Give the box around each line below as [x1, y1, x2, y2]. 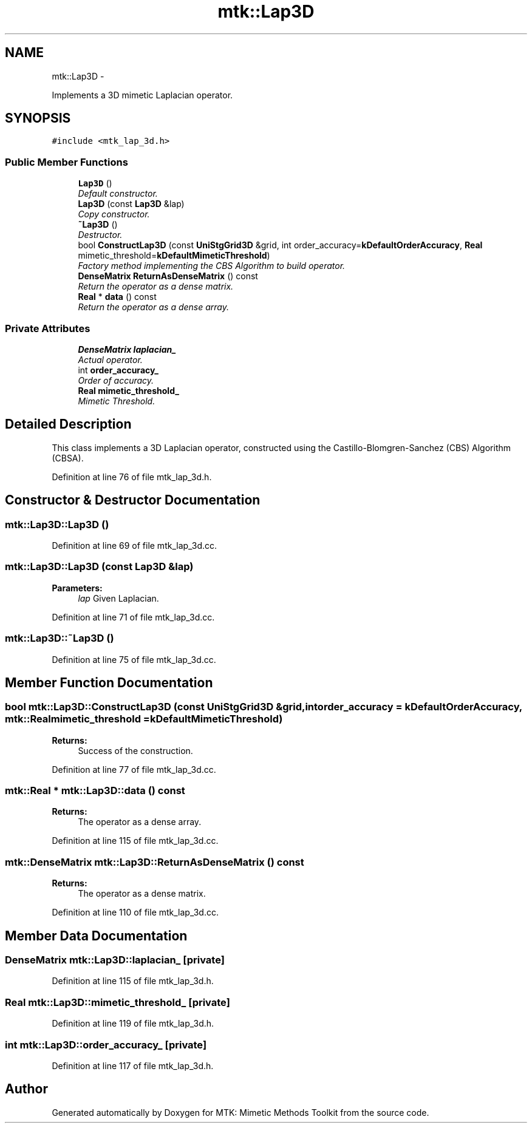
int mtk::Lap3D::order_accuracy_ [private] [5, 1038, 207, 1051]
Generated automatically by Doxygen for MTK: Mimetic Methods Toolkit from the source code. [52, 1107, 429, 1118]
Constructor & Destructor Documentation [5, 492, 261, 508]
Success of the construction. [78, 745, 193, 756]
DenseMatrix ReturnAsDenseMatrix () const [78, 271, 258, 282]
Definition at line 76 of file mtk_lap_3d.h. [52, 471, 212, 482]
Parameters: [52, 582, 103, 593]
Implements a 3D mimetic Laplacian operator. [52, 89, 233, 100]
